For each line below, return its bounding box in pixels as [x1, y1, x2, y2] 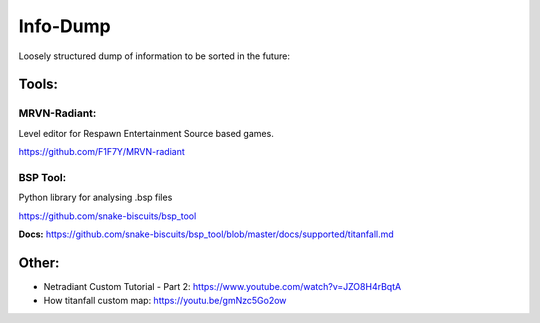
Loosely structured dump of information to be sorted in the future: [18, 50, 290, 62]
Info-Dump [18, 15, 111, 37]
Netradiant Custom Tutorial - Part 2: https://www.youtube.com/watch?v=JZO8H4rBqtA [43, 280, 402, 292]
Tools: [18, 76, 59, 93]
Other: [18, 254, 60, 271]
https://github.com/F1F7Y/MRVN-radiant [18, 146, 185, 158]
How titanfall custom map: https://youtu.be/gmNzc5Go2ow [43, 295, 287, 307]
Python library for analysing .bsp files [18, 191, 173, 204]
